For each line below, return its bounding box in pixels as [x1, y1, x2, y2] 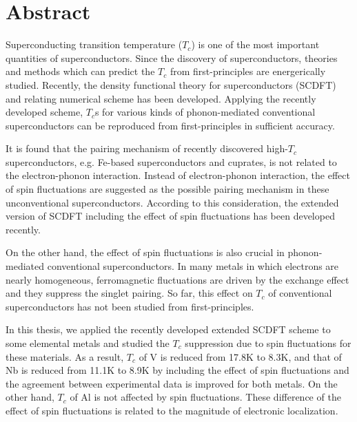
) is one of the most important [191, 37, 320, 52]
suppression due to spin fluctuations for [185, 336, 351, 350]
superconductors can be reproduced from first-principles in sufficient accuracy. [6, 118, 335, 132]
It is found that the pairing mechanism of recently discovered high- [6, 141, 288, 156]
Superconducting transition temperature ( [6, 37, 183, 52]
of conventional [268, 286, 332, 300]
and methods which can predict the [6, 64, 155, 78]
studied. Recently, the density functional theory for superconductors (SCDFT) [6, 77, 336, 92]
